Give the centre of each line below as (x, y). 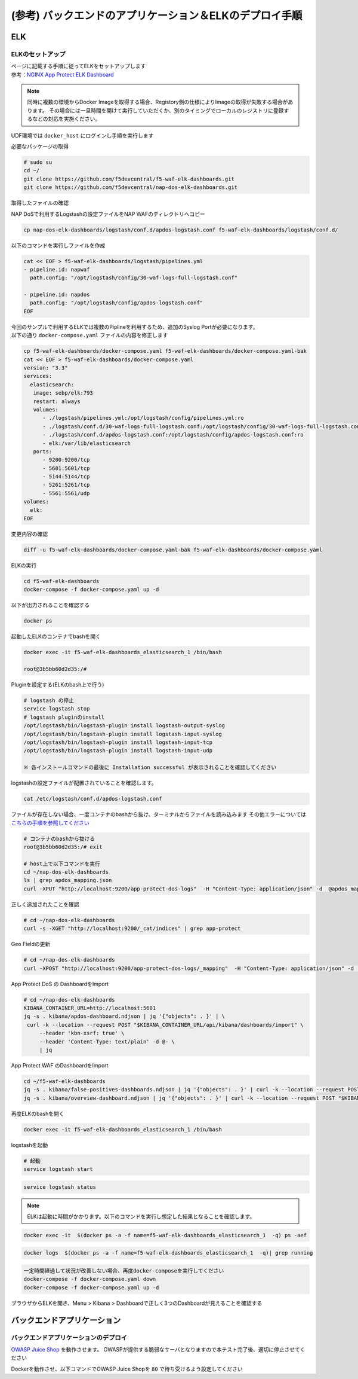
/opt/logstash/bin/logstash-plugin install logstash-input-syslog (123, 734)
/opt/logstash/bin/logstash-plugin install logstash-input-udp (118, 751)
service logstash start (58, 1169)
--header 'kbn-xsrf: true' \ (82, 1033)
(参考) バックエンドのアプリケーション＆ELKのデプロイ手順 (157, 16)
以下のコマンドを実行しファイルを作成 (58, 245)
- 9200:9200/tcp (66, 460)
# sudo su (38, 162)
